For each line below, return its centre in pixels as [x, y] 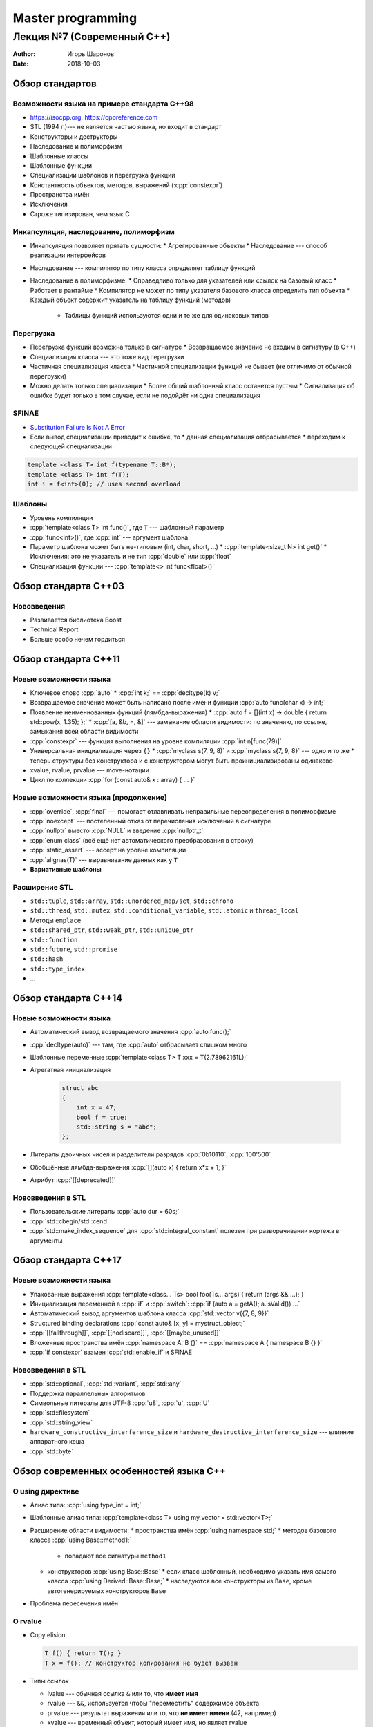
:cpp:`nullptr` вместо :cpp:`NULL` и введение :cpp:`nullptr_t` [117, 831]
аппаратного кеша [57, 1442]
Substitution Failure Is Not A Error [78, 427]
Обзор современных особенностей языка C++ [119, 1471]
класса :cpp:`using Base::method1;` [81, 1540]
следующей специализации [71, 446]
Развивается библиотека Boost [76, 620]
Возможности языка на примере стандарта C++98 [103, 104]
